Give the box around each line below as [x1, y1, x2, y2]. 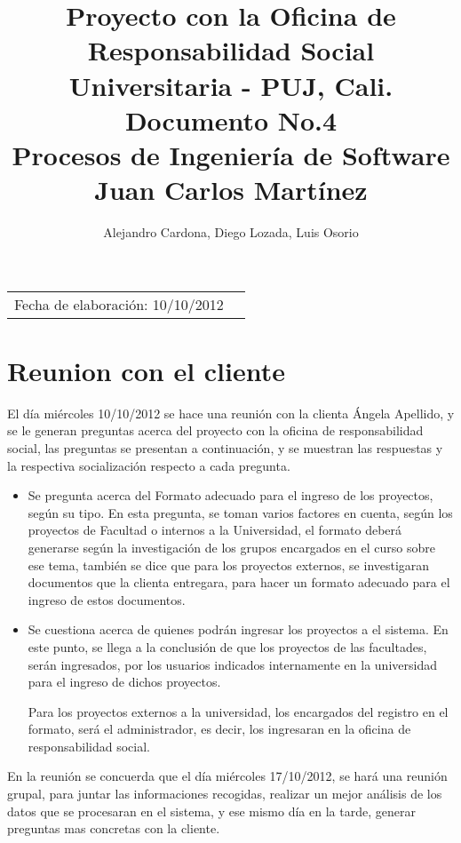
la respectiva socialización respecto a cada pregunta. [7, 456, 290, 474]
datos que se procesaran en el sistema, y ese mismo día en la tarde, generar [7, 801, 416, 820]
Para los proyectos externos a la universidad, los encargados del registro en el [28, 702, 449, 720]
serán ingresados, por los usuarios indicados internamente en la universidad [28, 655, 437, 673]
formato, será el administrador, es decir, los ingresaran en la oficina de [28, 720, 411, 738]
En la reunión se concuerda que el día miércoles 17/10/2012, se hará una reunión [7, 767, 448, 785]
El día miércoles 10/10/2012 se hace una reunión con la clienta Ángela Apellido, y [7, 403, 455, 422]
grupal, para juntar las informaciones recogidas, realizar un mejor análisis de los [7, 784, 442, 803]
